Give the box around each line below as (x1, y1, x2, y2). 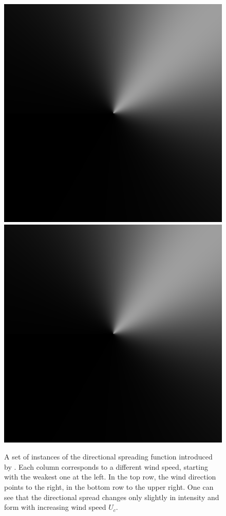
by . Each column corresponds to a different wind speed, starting (4, 461, 208, 472)
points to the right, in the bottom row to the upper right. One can (4, 481, 214, 492)
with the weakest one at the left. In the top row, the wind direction (4, 471, 216, 482)
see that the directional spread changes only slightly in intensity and (4, 491, 219, 502)
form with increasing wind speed (4, 502, 106, 512)
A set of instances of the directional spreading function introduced (4, 451, 213, 462)
